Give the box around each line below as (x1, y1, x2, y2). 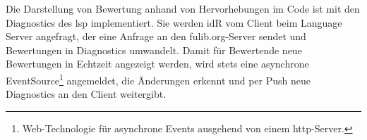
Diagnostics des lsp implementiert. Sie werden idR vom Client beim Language (6, 15, 342, 30)
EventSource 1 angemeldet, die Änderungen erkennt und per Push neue (6, 70, 311, 87)
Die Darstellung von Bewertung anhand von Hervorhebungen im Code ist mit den (6, 1, 360, 15)
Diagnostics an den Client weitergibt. (6, 87, 167, 101)
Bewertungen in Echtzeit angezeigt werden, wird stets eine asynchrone (6, 56, 309, 71)
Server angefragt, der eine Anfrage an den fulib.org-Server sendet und (6, 29, 306, 44)
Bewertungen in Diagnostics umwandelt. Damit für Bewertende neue (6, 42, 302, 57)
